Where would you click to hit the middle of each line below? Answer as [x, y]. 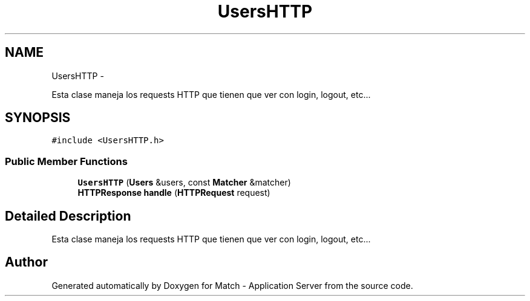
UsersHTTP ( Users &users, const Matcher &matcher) [184, 183]
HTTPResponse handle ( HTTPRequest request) [174, 193]
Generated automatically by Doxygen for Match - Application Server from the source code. [232, 285]
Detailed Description [68, 216]
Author [26, 262]
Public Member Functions [66, 161]
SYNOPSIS [38, 118]
